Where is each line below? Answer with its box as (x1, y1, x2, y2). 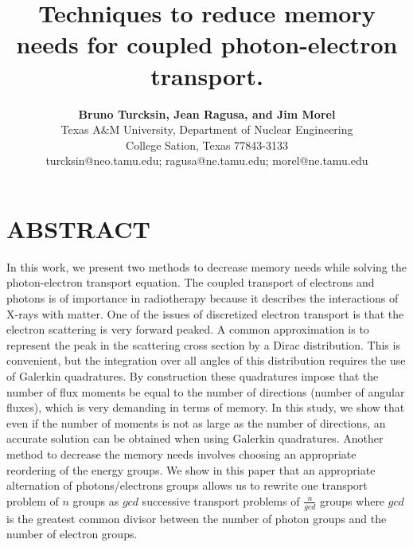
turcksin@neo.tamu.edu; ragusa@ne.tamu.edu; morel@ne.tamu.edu (45, 152, 368, 169)
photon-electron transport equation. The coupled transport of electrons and (6, 274, 375, 291)
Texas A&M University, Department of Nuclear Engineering (60, 121, 353, 138)
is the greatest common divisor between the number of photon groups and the (6, 510, 387, 526)
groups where (320, 492, 385, 509)
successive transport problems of (142, 492, 300, 509)
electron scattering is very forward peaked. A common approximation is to (6, 321, 369, 338)
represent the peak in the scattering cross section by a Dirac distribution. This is (6, 336, 400, 353)
